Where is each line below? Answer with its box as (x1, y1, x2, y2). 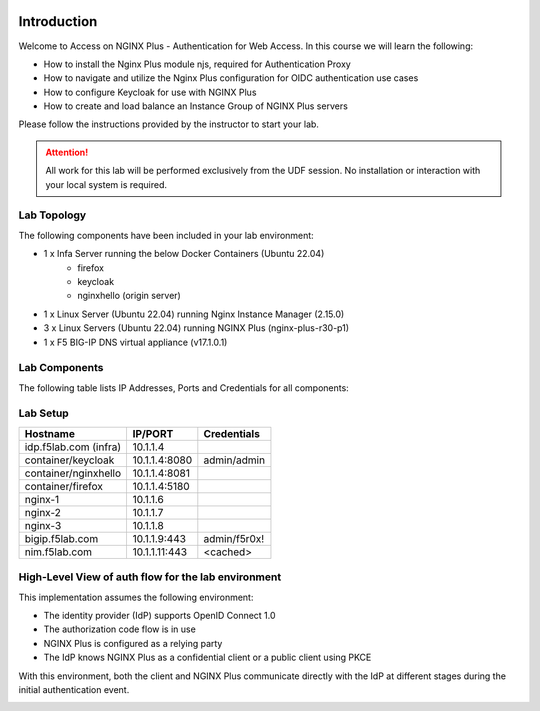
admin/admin (203, 453, 265, 467)
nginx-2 (24, 505, 62, 519)
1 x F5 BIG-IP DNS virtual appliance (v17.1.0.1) (43, 336, 228, 348)
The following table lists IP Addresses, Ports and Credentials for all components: (18, 381, 349, 394)
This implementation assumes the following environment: (18, 591, 254, 603)
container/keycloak (24, 453, 115, 467)
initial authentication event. (18, 683, 130, 695)
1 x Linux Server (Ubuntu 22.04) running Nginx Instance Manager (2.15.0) (43, 308, 345, 320)
